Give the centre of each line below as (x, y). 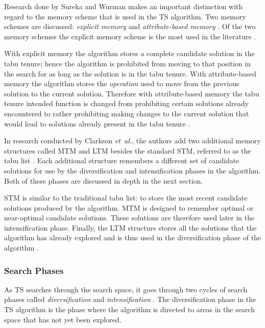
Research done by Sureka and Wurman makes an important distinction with (124, 6)
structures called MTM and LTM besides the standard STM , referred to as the (128, 150)
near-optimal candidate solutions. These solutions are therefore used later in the (129, 218)
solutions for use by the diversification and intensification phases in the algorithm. (132, 170)
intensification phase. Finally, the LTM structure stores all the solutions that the (130, 227)
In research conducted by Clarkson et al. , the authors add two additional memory (132, 141)
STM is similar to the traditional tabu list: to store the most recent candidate (126, 198)
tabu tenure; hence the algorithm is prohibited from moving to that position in (127, 63)
